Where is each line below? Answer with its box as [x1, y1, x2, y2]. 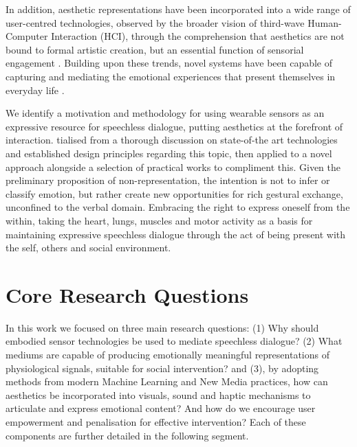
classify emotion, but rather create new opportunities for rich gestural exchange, [6, 186, 343, 200]
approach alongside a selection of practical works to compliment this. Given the [6, 159, 341, 174]
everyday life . [6, 82, 65, 97]
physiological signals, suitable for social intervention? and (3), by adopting [6, 360, 319, 375]
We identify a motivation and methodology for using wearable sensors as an [6, 106, 325, 120]
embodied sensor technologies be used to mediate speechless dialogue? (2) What [6, 334, 343, 348]
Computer [6, 29, 48, 43]
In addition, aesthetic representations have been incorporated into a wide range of [6, 2, 351, 16]
